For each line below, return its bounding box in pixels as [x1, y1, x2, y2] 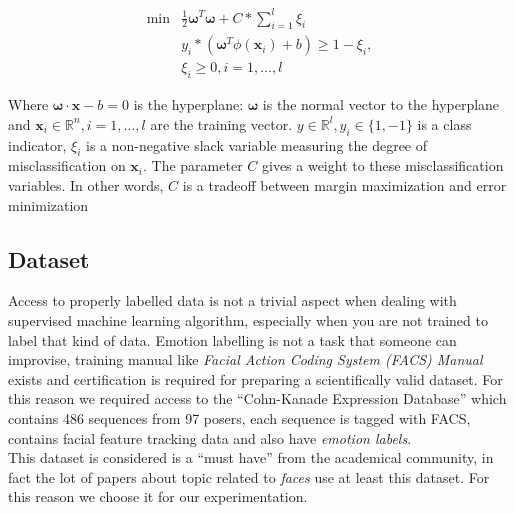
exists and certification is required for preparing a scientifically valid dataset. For [8, 368, 503, 389]
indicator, [8, 134, 67, 155]
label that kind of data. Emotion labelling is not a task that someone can [8, 329, 457, 350]
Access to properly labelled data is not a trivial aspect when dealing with [8, 290, 457, 311]
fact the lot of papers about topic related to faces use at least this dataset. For [8, 466, 490, 487]
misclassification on [8, 155, 126, 176]
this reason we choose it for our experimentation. [8, 486, 308, 507]
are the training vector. [150, 113, 293, 134]
